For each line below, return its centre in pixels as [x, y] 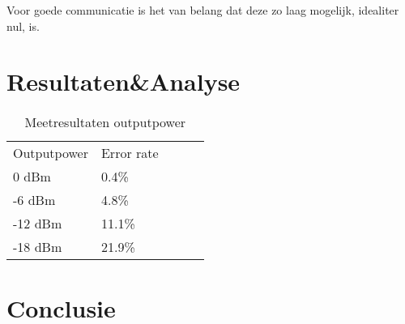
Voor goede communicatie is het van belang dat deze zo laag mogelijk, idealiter [203, 10]
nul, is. [23, 26]
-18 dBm [38, 247]
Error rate [130, 153]
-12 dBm [38, 224]
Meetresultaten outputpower [105, 122]
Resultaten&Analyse [124, 81]
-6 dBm [34, 200]
